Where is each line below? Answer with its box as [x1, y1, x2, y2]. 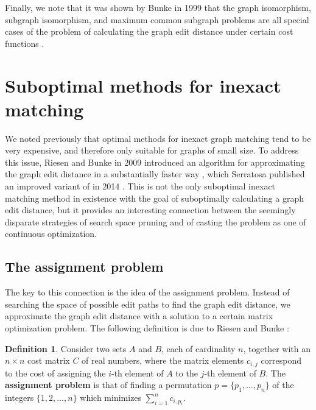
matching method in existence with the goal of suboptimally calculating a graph [5, 191, 304, 204]
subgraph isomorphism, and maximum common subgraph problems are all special [5, 13, 309, 26]
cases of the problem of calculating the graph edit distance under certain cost [5, 25, 293, 38]
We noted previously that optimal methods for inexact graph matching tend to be [5, 132, 311, 144]
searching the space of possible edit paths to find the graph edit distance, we [5, 297, 290, 310]
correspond [261, 354, 302, 367]
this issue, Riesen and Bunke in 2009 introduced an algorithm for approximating [5, 155, 305, 168]
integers [5, 391, 34, 404]
